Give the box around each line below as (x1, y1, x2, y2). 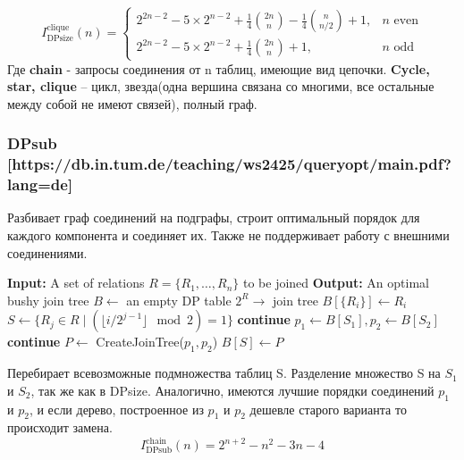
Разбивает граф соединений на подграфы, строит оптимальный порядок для (7, 208, 420, 227)
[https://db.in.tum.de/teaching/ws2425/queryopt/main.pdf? (7, 153, 451, 175)
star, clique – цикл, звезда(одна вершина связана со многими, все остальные (7, 77, 434, 96)
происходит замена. (7, 418, 113, 437)
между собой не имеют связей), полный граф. (7, 94, 257, 113)
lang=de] (7, 173, 73, 196)
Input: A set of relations (7, 273, 145, 292)
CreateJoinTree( (96, 332, 184, 351)
